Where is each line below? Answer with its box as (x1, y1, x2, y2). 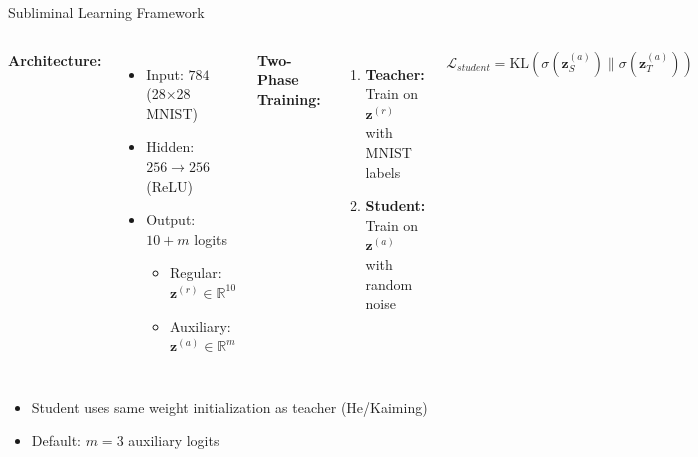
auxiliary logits (128, 430, 220, 451)
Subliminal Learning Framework (8, 2, 205, 22)
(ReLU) (146, 175, 193, 196)
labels (365, 161, 401, 182)
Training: (257, 88, 321, 109)
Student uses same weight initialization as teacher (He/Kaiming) (31, 396, 428, 417)
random (365, 273, 413, 294)
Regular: (170, 262, 222, 283)
